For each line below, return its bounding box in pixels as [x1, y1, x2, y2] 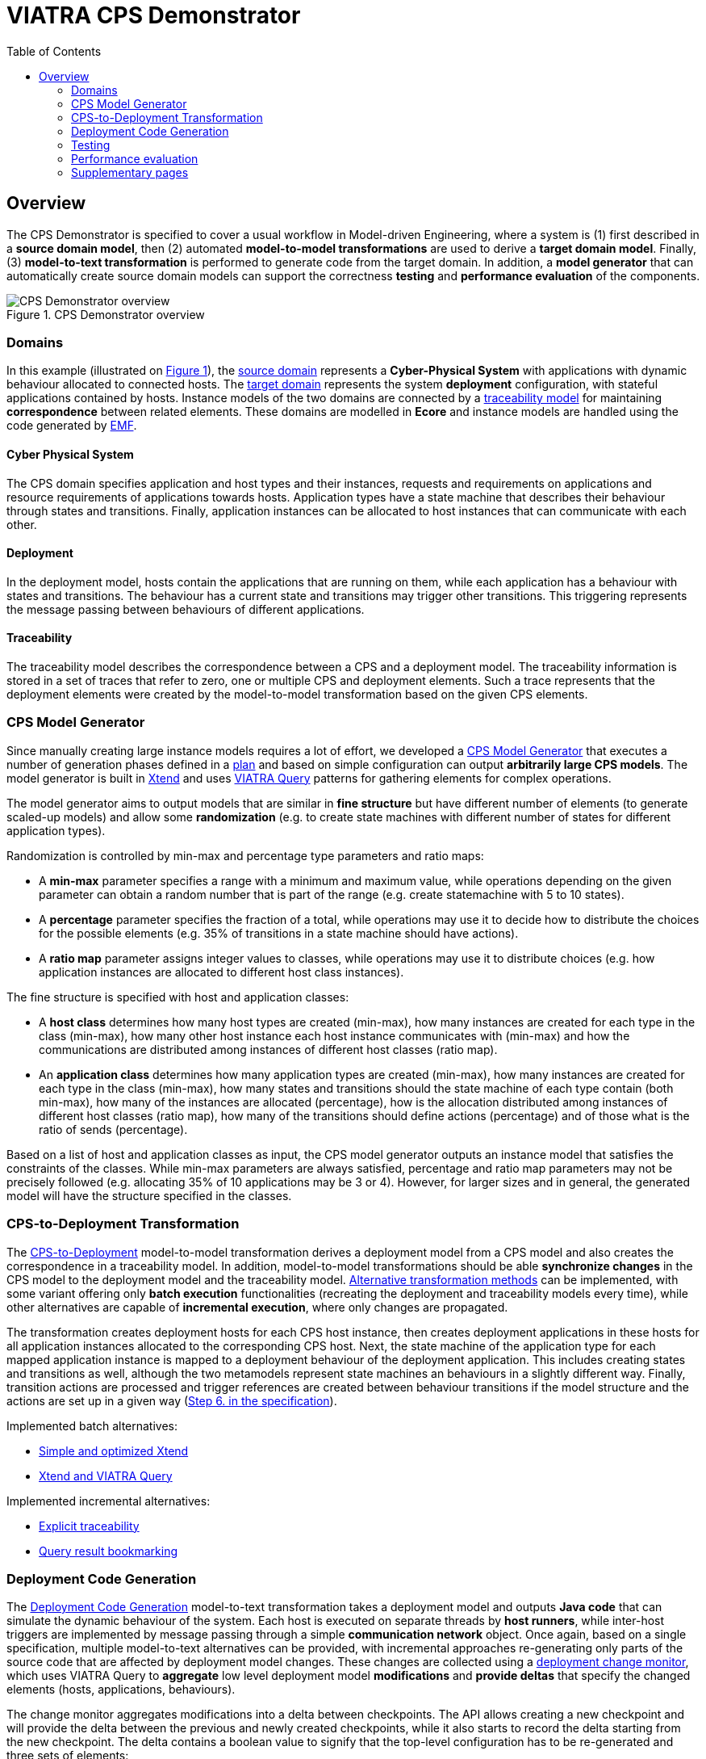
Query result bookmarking [39, 1543, 178, 1558]
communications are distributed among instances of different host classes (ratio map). [39, 1042, 498, 1056]
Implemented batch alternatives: [6, 1418, 178, 1433]
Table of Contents [6, 44, 102, 58]
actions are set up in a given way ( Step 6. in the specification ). [6, 1393, 337, 1408]
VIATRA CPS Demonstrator [6, 2, 301, 29]
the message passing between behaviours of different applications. [6, 602, 365, 616]
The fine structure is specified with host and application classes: [6, 989, 349, 1004]
